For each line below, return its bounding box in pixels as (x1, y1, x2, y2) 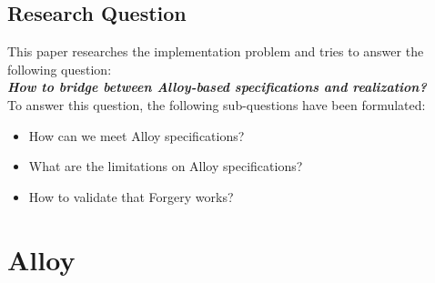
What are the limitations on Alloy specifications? (28, 157, 303, 176)
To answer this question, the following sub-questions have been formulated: (7, 95, 426, 114)
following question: (7, 59, 112, 78)
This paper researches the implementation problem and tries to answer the (7, 42, 424, 61)
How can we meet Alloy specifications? (28, 126, 245, 145)
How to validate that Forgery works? (28, 187, 234, 206)
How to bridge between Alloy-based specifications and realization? (7, 77, 427, 96)
